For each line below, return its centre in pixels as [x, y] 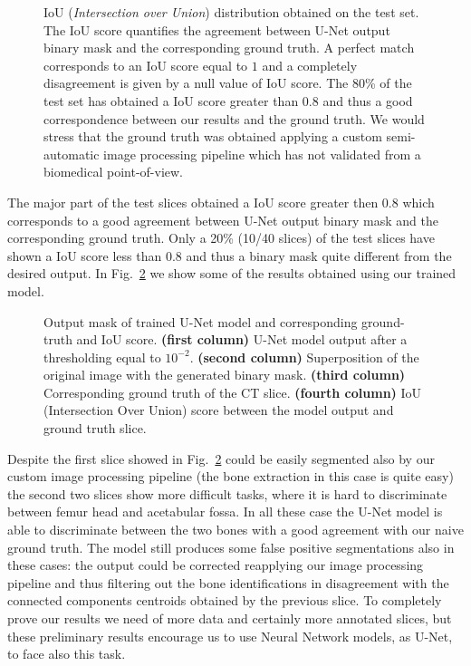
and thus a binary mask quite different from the [319, 255]
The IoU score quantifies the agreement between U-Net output [217, 29]
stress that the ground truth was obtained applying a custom [213, 136]
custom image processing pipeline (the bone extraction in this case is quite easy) [231, 476]
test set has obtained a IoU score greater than [171, 100]
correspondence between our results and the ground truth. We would [234, 118]
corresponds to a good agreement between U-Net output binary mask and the [223, 220]
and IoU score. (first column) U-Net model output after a [242, 339]
